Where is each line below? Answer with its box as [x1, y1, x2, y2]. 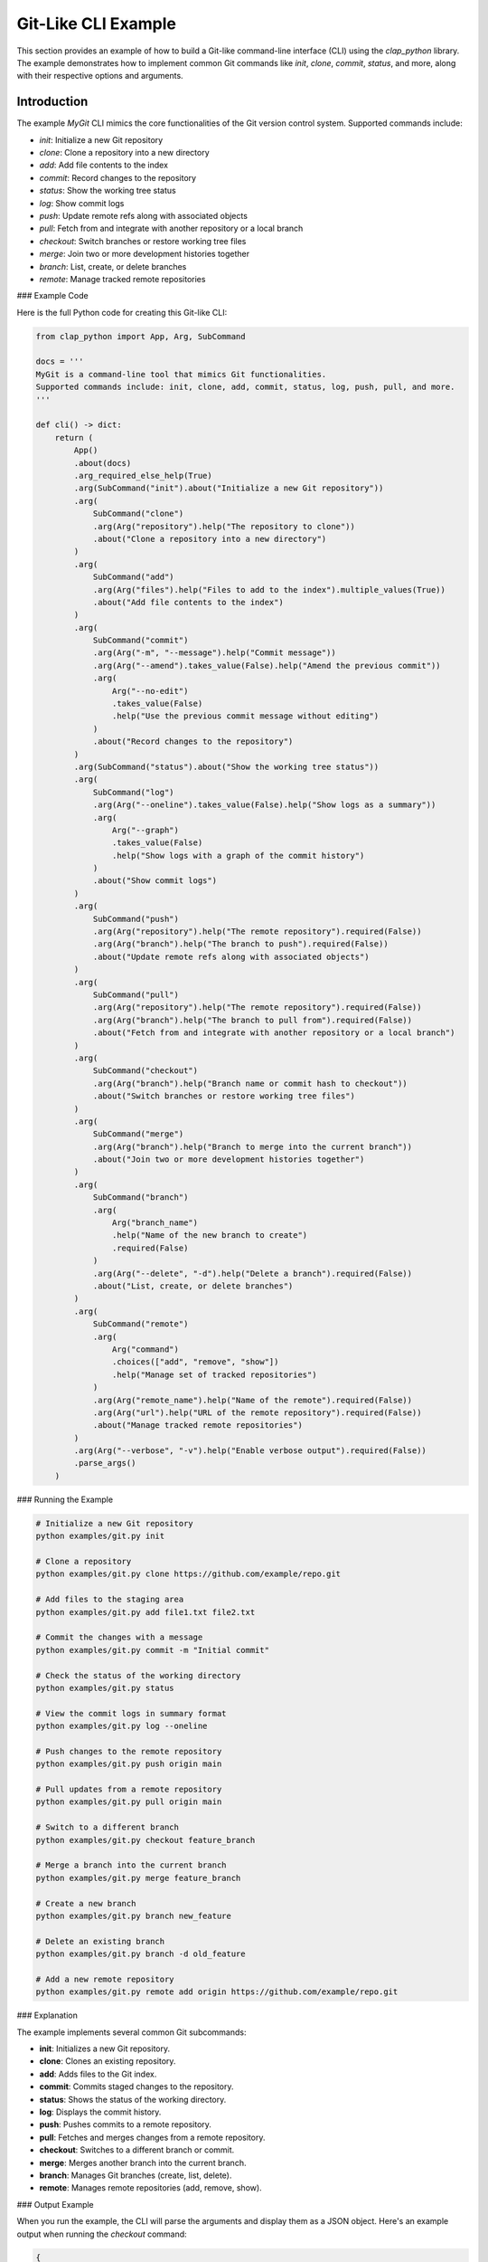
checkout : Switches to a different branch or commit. [39, 2144, 235, 2155]
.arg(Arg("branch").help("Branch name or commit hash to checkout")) [92, 1078, 408, 1088]
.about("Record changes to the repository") [92, 737, 294, 746]
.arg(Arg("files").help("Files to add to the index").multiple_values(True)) [92, 585, 446, 594]
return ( [54, 432, 94, 442]
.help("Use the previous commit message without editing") [111, 711, 380, 721]
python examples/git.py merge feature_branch [35, 1873, 241, 1883]
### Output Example [16, 2199, 94, 2210]
